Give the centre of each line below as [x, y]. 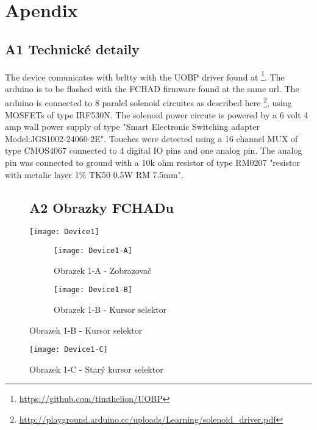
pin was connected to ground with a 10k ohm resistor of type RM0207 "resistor [152, 163]
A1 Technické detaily [72, 48]
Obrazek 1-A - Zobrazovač [103, 270]
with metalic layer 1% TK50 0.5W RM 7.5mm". [94, 174]
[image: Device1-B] [93, 290]
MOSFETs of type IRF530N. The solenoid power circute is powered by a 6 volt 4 [157, 114]
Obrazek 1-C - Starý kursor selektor [96, 369]
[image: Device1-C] [69, 350]
